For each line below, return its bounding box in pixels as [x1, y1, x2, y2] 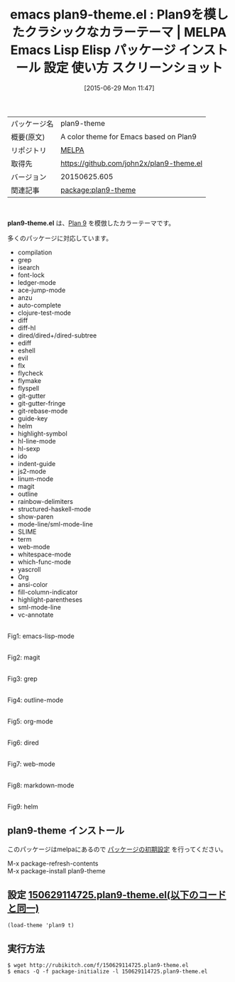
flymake [17, 376, 41, 384]
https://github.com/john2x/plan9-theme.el [60, 158, 203, 168]
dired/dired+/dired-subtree [17, 331, 97, 340]
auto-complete [17, 301, 62, 309]
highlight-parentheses [17, 595, 83, 604]
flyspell [17, 384, 40, 392]
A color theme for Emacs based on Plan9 [60, 131, 197, 141]
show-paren [17, 512, 54, 521]
